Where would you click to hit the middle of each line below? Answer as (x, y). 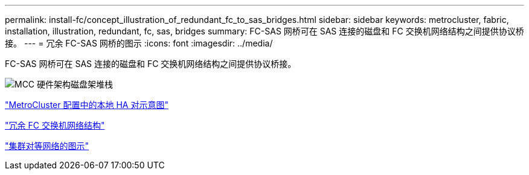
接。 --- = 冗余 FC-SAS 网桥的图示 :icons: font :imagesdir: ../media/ (139, 43)
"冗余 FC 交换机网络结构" (55, 125)
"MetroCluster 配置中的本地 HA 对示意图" (87, 105)
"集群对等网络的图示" (47, 146)
